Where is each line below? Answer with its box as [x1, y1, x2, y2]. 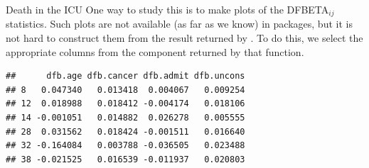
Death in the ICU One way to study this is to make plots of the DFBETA [6, 2, 329, 16]
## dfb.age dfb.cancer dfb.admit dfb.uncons [6, 71, 245, 82]
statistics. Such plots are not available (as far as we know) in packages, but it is [6, 16, 353, 31]
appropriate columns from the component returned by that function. [6, 44, 304, 59]
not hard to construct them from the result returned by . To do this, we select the [6, 30, 363, 45]
